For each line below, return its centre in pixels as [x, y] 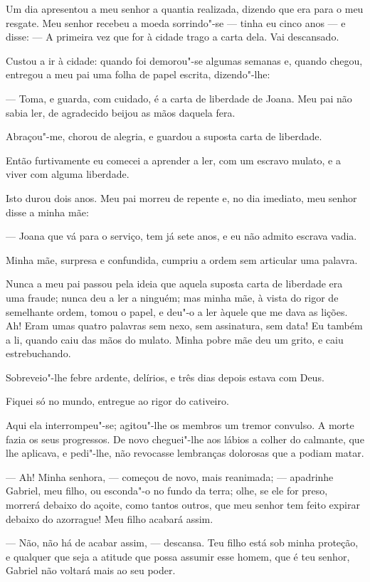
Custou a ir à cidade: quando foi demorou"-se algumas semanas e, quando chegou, [184, 60]
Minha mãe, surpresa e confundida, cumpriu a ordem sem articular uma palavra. [182, 259]
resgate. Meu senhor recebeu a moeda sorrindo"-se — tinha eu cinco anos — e [176, 22]
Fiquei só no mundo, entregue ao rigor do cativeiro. [117, 401]
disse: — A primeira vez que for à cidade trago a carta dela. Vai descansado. [173, 37]
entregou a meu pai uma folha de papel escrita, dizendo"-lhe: [138, 74]
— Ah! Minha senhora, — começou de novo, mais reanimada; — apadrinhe [170, 476]
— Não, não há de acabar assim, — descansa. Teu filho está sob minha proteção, [182, 543]
